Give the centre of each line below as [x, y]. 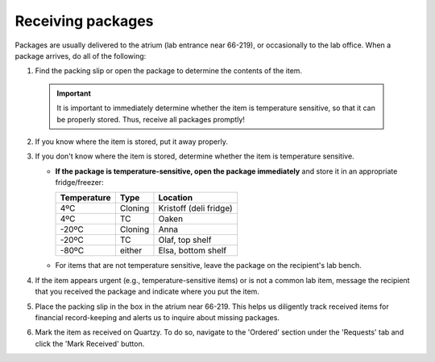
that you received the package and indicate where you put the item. [147, 292]
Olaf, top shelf [185, 240]
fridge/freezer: [79, 183]
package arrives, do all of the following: [81, 56]
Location [176, 198]
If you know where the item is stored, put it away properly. [132, 142]
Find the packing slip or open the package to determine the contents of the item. [168, 71]
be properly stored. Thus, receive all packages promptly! [151, 119]
